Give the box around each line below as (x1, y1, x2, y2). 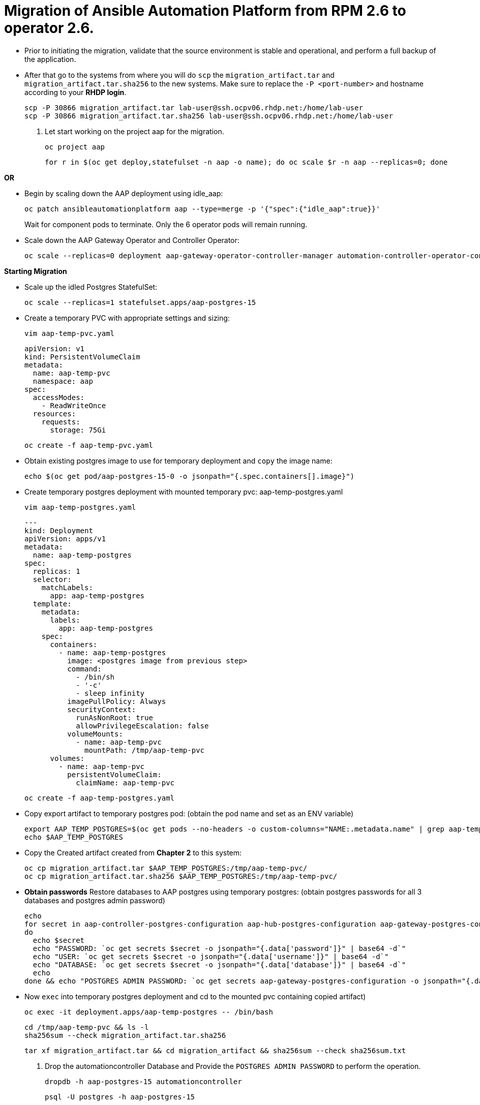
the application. (24, 54, 76, 64)
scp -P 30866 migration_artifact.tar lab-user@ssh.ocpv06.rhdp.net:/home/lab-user (24, 103, 363, 112)
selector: (33, 575, 72, 584)
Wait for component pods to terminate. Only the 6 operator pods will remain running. (24, 220, 308, 229)
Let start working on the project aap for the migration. (45, 127, 224, 136)
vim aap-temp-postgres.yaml (24, 503, 136, 511)
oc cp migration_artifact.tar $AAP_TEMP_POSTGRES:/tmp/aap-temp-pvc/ (24, 864, 308, 872)
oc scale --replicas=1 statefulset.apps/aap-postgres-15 (24, 298, 256, 306)
